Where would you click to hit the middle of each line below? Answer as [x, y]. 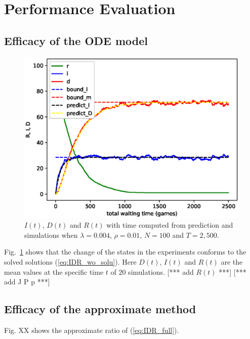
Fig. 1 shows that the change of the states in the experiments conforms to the [125, 252]
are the [232, 261]
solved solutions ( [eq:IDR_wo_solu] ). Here [70, 261]
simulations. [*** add [161, 271]
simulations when [51, 235]
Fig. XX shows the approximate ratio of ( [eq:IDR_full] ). [92, 330]
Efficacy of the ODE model [76, 40]
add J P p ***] [27, 282]
